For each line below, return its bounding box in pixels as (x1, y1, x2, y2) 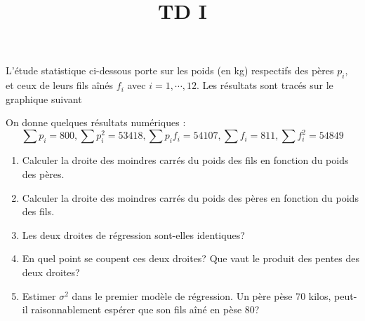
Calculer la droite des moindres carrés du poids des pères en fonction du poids (22, 190, 359, 205)
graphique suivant (6, 91, 82, 106)
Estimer (22, 288, 56, 303)
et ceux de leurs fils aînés (6, 78, 114, 93)
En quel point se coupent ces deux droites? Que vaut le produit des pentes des (22, 251, 360, 266)
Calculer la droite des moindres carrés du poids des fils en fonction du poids (22, 153, 349, 168)
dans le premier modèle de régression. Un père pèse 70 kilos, (72, 288, 331, 303)
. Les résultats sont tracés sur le (197, 78, 333, 93)
